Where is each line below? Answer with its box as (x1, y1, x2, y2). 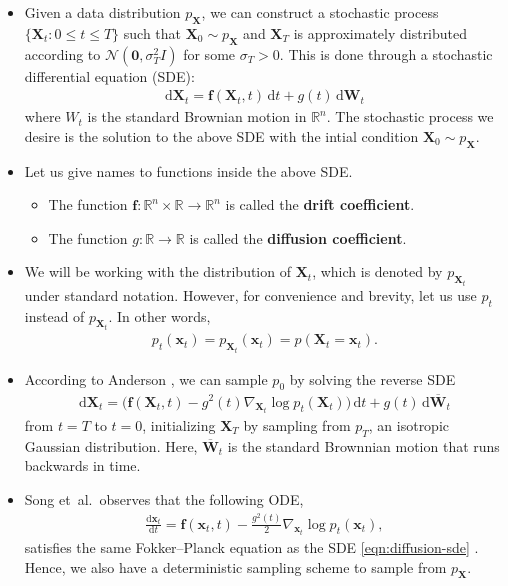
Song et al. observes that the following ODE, (24, 489, 304, 509)
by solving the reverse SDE (289, 368, 456, 389)
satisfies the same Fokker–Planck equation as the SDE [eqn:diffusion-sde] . (24, 537, 479, 557)
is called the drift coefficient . (225, 194, 415, 215)
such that (123, 22, 182, 43)
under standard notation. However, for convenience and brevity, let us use (24, 284, 477, 305)
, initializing (142, 415, 216, 436)
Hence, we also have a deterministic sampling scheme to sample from (24, 556, 447, 577)
